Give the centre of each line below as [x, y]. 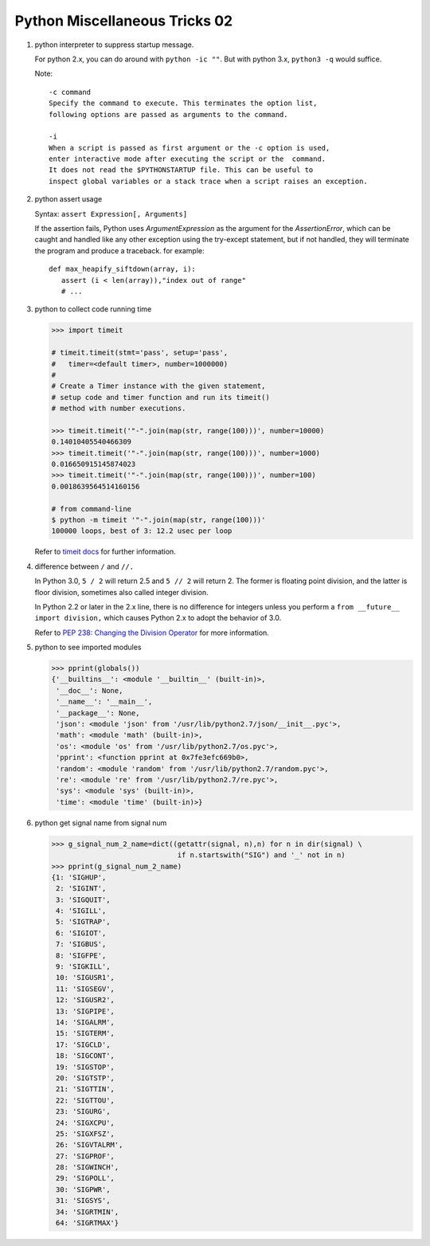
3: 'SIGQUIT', [83, 899]
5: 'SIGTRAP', [83, 922]
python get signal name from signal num [101, 823]
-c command [70, 92]
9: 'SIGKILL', [83, 967]
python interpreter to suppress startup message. [114, 45]
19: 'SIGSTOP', [86, 1067]
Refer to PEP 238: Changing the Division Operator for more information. [152, 633]
